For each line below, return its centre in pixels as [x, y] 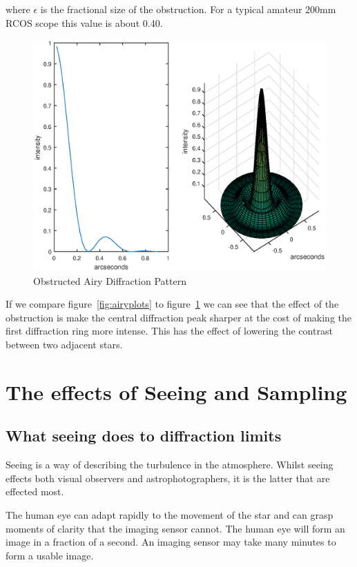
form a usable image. [50, 555]
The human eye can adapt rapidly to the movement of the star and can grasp [170, 514]
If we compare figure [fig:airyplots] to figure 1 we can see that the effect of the [172, 304]
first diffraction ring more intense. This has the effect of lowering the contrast [169, 331]
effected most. [35, 491]
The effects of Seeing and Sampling [176, 391]
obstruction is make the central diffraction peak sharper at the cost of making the [178, 317]
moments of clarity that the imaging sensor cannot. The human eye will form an [175, 528]
